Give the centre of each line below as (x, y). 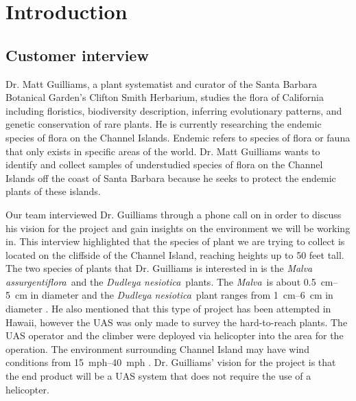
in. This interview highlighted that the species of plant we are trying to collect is (175, 241)
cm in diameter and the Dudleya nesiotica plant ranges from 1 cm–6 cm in (174, 295)
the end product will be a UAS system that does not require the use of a (158, 376)
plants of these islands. (53, 191)
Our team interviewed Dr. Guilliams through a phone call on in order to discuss (174, 214)
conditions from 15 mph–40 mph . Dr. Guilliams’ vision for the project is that (171, 362)
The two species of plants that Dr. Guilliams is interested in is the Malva (159, 268)
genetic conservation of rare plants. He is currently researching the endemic (164, 124)
